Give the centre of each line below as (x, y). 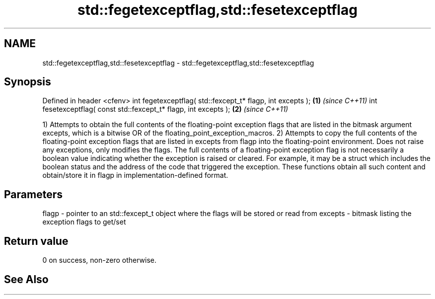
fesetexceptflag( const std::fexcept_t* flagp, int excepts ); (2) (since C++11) (165, 109)
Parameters (33, 194)
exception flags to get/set (84, 222)
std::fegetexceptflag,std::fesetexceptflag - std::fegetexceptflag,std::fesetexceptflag (178, 63)
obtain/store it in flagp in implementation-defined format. (135, 175)
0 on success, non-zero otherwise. (100, 260)
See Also (26, 279)
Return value (36, 241)
